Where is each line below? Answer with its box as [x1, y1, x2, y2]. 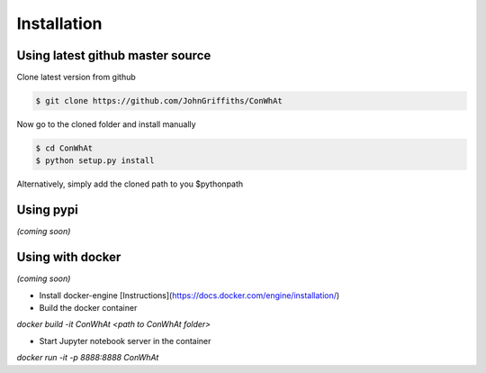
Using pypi [16, 203, 78, 218]
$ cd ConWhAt [35, 143, 94, 153]
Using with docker [16, 250, 121, 265]
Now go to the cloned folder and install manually [16, 119, 197, 130]
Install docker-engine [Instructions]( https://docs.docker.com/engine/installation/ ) [39, 289, 340, 301]
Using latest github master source [16, 48, 211, 63]
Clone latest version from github [16, 72, 137, 83]
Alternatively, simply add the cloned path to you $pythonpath [16, 178, 244, 189]
